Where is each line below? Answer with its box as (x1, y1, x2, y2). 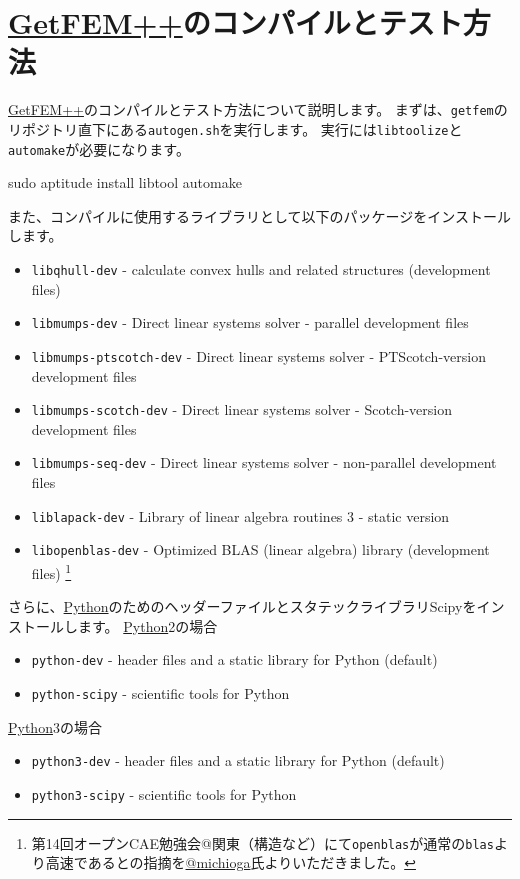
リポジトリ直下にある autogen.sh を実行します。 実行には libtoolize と (8, 118, 463, 139)
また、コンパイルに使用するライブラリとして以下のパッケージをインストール (8, 205, 512, 226)
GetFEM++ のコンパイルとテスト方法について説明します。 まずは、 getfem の (8, 99, 508, 120)
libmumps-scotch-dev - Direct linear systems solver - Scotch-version (31, 399, 452, 420)
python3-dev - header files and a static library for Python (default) (31, 750, 445, 771)
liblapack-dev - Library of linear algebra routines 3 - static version (31, 505, 450, 526)
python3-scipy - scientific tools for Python (31, 784, 297, 805)
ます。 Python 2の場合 (77, 615, 218, 636)
